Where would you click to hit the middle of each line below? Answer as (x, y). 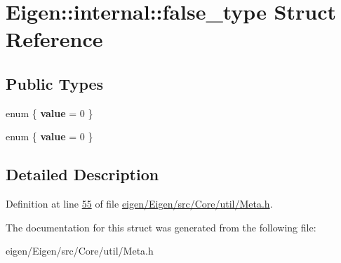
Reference (54, 39)
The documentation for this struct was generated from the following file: (161, 227)
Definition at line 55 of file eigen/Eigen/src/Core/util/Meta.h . (139, 204)
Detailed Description (82, 174)
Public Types (55, 83)
